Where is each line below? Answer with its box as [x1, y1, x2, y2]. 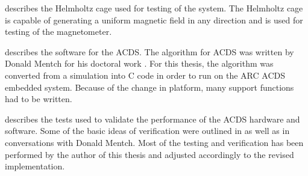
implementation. [5, 160, 65, 172]
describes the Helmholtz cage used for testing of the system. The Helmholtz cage [5, 2, 303, 14]
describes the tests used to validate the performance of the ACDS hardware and [5, 112, 300, 125]
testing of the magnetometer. [5, 25, 112, 38]
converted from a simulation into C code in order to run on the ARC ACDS [5, 68, 286, 81]
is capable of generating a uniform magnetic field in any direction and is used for [5, 13, 303, 26]
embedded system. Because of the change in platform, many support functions [5, 80, 294, 93]
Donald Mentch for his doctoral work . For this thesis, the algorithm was [5, 57, 274, 70]
